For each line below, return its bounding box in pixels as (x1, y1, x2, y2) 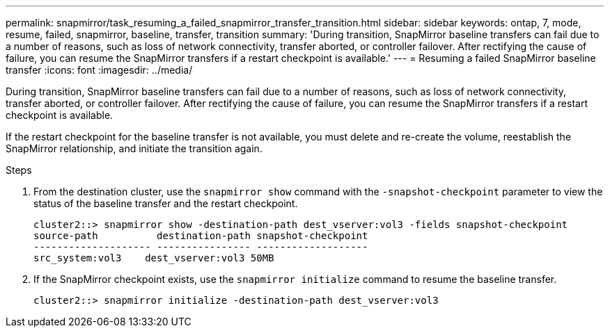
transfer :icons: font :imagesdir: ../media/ (6, 64, 193, 76)
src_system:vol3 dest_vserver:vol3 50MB (33, 252, 274, 263)
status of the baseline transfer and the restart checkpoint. (33, 197, 298, 209)
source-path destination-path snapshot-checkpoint (33, 230, 368, 241)
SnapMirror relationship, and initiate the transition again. (6, 143, 263, 154)
